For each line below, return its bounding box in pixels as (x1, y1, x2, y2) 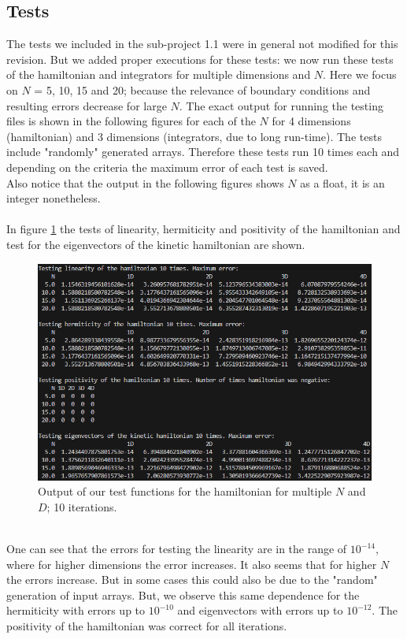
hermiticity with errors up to (6, 602, 146, 619)
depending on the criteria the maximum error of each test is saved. (6, 158, 328, 175)
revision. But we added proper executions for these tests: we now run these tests (6, 50, 394, 67)
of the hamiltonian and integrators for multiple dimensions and (6, 66, 311, 83)
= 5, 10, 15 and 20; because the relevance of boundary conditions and (34, 81, 371, 98)
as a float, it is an (300, 174, 385, 191)
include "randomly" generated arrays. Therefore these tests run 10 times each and (6, 143, 400, 160)
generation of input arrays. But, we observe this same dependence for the (6, 586, 360, 603)
